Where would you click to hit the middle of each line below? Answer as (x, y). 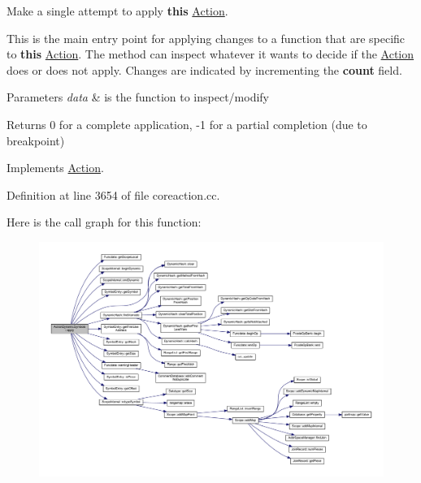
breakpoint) (36, 140)
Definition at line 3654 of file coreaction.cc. (113, 194)
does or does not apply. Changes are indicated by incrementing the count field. (204, 69)
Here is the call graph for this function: (104, 222)
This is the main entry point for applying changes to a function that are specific (206, 38)
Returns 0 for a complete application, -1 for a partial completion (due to (187, 124)
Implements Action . (55, 168)
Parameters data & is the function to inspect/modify (138, 97)
